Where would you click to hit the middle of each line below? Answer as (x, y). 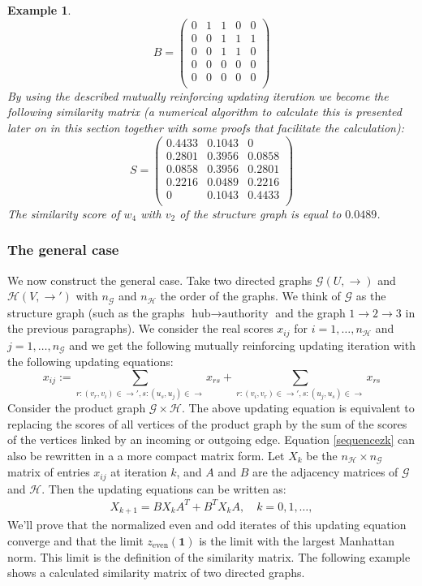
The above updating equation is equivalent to (301, 408)
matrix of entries (49, 472)
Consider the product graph (77, 408)
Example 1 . (39, 10)
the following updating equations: (90, 362)
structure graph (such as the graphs (96, 312)
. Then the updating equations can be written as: (164, 488)
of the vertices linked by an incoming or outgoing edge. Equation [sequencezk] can (211, 439)
